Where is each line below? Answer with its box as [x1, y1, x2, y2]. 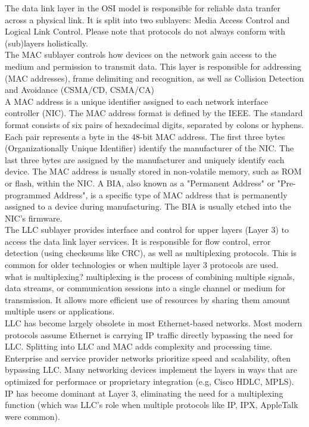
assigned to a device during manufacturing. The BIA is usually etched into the [5, 200, 291, 213]
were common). [5, 410, 60, 422]
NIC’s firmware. [5, 211, 63, 224]
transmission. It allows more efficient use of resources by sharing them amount [5, 293, 291, 306]
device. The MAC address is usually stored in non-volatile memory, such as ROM [5, 165, 302, 177]
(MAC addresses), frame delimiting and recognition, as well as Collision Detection [5, 71, 304, 84]
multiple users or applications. [5, 305, 115, 317]
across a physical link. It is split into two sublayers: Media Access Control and [5, 13, 290, 26]
